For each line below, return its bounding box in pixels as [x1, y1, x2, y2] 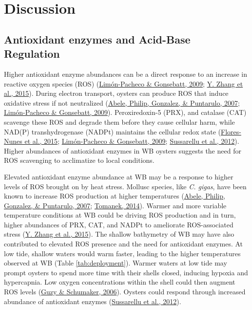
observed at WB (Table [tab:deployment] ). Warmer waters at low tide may [4, 258, 227, 268]
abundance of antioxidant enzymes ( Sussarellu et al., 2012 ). [4, 296, 181, 306]
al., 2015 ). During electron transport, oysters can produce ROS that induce [4, 88, 229, 98]
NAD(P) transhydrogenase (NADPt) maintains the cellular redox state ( [4, 126, 221, 136]
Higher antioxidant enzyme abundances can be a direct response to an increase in [4, 68, 247, 79]
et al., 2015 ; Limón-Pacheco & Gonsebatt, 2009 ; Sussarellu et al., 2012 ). [24, 136, 239, 146]
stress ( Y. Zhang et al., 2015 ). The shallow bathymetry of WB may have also [4, 229, 234, 239]
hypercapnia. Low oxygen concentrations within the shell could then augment [4, 277, 235, 287]
